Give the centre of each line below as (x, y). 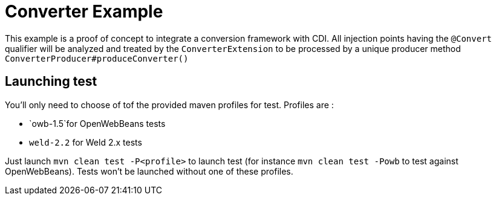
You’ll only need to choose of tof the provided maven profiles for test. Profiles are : (169, 105)
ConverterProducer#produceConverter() (97, 58)
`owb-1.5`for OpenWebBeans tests (97, 123)
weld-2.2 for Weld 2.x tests (86, 142)
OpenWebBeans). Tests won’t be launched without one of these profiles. (149, 171)
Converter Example (84, 11)
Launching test (51, 82)
